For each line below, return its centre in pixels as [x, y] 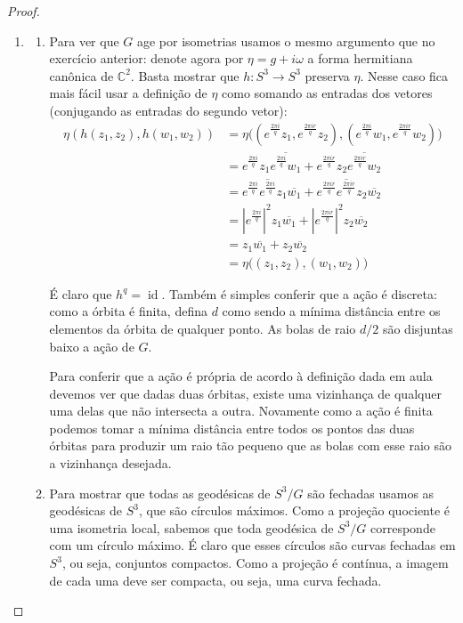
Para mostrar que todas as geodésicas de [160, 493]
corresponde [403, 527]
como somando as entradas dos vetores [327, 93]
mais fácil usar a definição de [128, 93]
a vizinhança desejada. [110, 463]
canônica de [81, 75]
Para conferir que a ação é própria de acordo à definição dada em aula [241, 376]
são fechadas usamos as [371, 493]
